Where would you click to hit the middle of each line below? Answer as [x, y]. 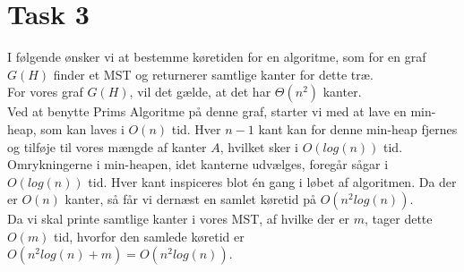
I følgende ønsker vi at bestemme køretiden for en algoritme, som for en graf [217, 57]
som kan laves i [82, 128]
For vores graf [45, 92]
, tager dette [399, 219]
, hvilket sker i [259, 146]
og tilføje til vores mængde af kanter [107, 146]
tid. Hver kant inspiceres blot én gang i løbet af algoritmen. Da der [272, 181]
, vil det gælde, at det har [200, 92]
